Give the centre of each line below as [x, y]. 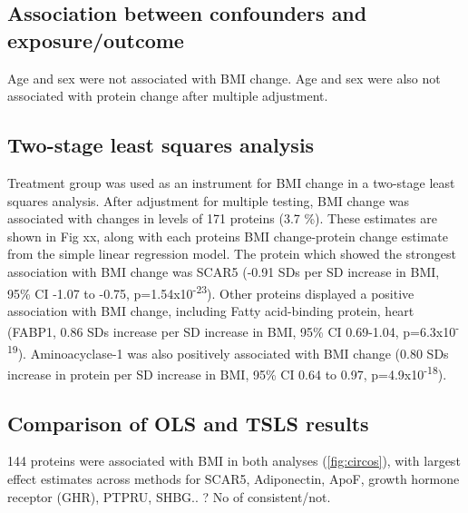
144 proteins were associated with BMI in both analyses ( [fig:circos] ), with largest [234, 461]
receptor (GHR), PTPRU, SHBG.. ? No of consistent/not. [169, 496]
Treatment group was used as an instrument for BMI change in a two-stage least [231, 182]
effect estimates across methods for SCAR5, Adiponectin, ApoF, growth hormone [234, 478]
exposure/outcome [96, 39]
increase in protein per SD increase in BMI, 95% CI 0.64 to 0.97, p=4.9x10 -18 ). [227, 372]
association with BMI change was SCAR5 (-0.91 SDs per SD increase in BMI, [224, 271]
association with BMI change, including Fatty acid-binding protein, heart [211, 310]
